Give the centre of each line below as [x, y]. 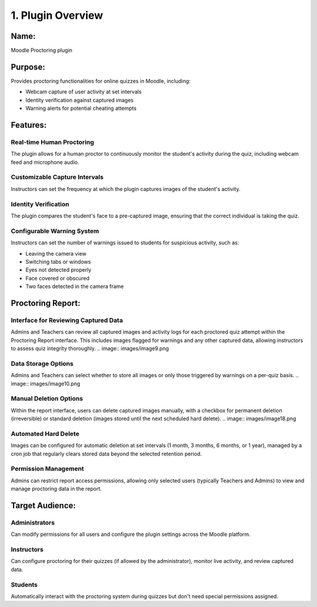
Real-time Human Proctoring [52, 142]
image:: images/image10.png [45, 383]
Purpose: [28, 67]
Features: [29, 125]
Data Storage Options [42, 363]
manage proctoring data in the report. [56, 489]
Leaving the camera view [56, 253]
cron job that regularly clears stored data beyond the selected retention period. [106, 454]
